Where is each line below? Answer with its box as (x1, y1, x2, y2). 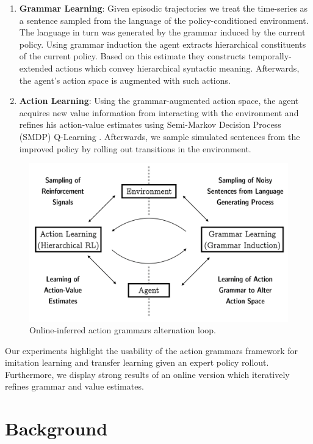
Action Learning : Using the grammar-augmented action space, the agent (19, 94, 299, 107)
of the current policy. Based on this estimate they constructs (19, 50, 246, 62)
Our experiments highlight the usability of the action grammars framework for (5, 344, 298, 357)
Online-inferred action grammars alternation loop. (29, 324, 216, 336)
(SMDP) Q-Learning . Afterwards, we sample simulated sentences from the (19, 130, 300, 142)
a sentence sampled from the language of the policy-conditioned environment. (19, 13, 309, 26)
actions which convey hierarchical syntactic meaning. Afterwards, (56, 61, 300, 74)
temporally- (248, 50, 292, 62)
